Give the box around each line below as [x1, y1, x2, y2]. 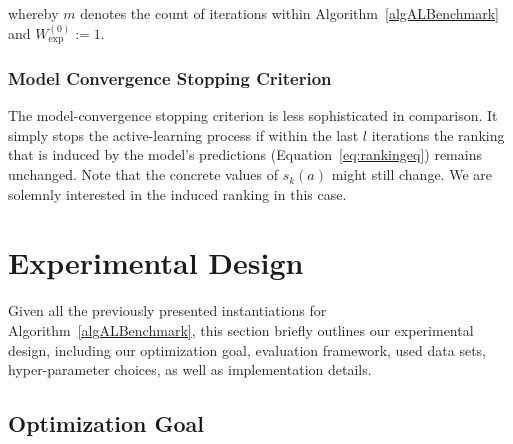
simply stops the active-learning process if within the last [8, 124, 359, 145]
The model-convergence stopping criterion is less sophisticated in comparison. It [8, 105, 498, 126]
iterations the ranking [371, 124, 505, 145]
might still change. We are [331, 164, 492, 185]
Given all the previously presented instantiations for [8, 300, 327, 321]
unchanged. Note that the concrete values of [8, 164, 278, 185]
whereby [8, 3, 59, 23]
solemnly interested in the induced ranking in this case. [8, 183, 347, 204]
